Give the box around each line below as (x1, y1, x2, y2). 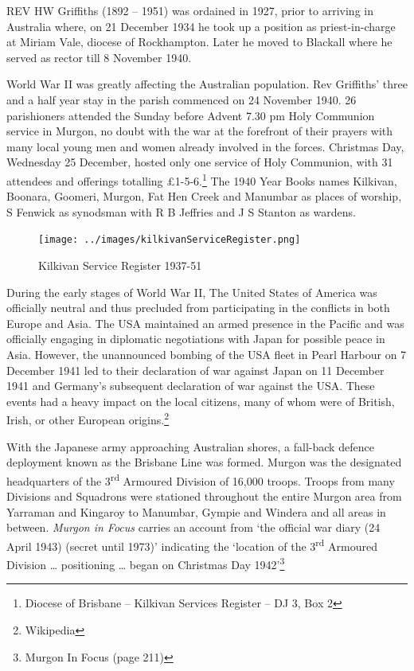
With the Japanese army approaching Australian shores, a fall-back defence (6, 438, 374, 454)
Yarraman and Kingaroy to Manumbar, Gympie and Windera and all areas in (6, 503, 386, 520)
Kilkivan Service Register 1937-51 (38, 257, 202, 274)
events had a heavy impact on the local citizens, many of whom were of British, (6, 392, 395, 409)
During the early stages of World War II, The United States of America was (6, 283, 377, 300)
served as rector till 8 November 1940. (6, 49, 192, 65)
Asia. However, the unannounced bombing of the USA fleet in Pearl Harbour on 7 (6, 346, 407, 362)
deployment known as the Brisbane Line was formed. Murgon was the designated (6, 454, 402, 470)
